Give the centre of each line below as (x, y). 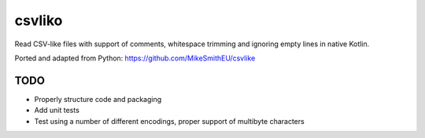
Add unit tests (57, 111)
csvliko (39, 20)
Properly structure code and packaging (98, 99)
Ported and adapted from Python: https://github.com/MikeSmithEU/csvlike (135, 58)
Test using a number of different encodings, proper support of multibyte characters (169, 121)
